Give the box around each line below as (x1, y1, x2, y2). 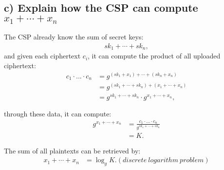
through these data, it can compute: (4, 109, 112, 119)
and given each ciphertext (4, 51, 81, 61)
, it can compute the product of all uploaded (88, 51, 221, 61)
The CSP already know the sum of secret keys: (4, 32, 144, 42)
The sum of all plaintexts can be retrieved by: (4, 145, 141, 155)
